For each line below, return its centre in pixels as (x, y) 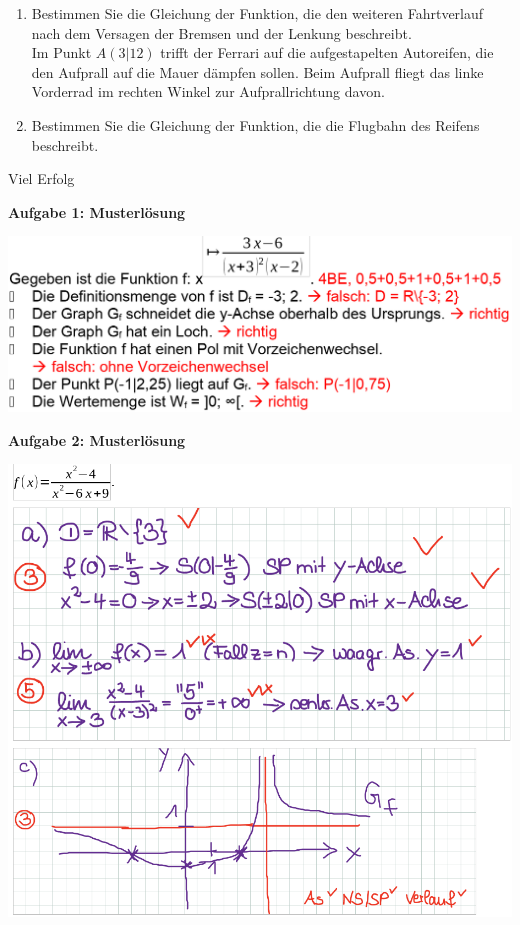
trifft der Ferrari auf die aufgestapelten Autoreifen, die (327, 52)
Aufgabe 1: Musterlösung (97, 211)
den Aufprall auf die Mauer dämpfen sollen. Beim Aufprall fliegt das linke (257, 71)
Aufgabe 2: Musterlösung (97, 439)
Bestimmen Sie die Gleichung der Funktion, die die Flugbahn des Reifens (255, 124)
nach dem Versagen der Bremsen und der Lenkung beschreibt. (221, 32)
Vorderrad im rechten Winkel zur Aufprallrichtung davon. (208, 91)
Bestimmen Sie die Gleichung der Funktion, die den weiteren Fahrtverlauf (257, 13)
